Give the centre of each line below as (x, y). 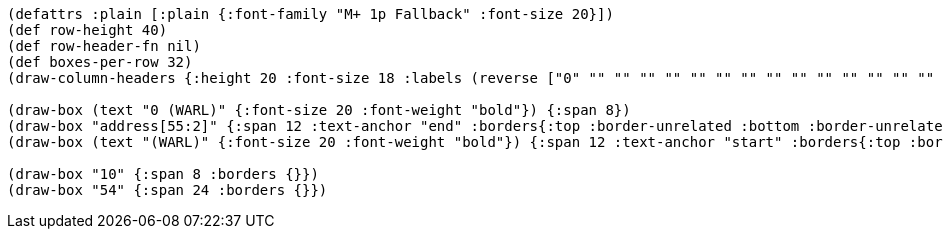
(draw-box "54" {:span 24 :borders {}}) (167, 190)
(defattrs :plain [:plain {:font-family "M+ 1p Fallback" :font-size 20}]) (310, 14)
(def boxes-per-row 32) (100, 62)
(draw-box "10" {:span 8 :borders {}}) (163, 174)
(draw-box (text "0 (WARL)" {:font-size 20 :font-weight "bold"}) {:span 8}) (319, 110)
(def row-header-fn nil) (104, 46)
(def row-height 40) (87, 30)
